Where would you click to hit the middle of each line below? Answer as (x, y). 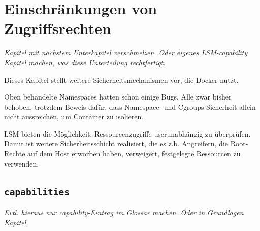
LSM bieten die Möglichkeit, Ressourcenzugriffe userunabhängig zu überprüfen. (127, 133)
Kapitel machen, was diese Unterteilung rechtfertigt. (85, 62)
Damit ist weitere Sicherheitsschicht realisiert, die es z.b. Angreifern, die (116, 143)
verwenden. (22, 163)
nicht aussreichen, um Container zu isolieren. (74, 117)
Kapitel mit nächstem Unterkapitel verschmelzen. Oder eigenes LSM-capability (126, 53)
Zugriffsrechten (58, 28)
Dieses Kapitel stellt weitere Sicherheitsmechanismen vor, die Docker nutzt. (121, 79)
